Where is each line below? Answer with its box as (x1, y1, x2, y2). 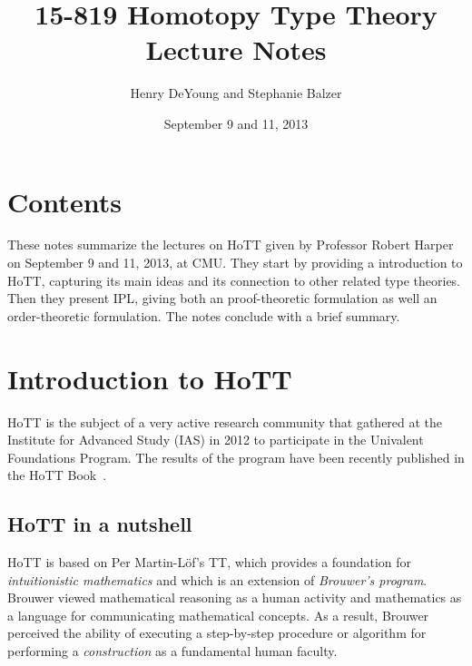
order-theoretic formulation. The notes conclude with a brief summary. (7, 306, 400, 325)
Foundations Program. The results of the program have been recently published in (7, 447, 465, 466)
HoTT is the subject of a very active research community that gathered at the (7, 412, 443, 431)
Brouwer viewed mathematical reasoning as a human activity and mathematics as (7, 588, 462, 607)
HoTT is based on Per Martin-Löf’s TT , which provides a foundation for (7, 553, 412, 572)
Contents (7, 182, 122, 220)
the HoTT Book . (7, 465, 107, 485)
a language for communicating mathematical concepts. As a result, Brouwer (7, 605, 429, 624)
